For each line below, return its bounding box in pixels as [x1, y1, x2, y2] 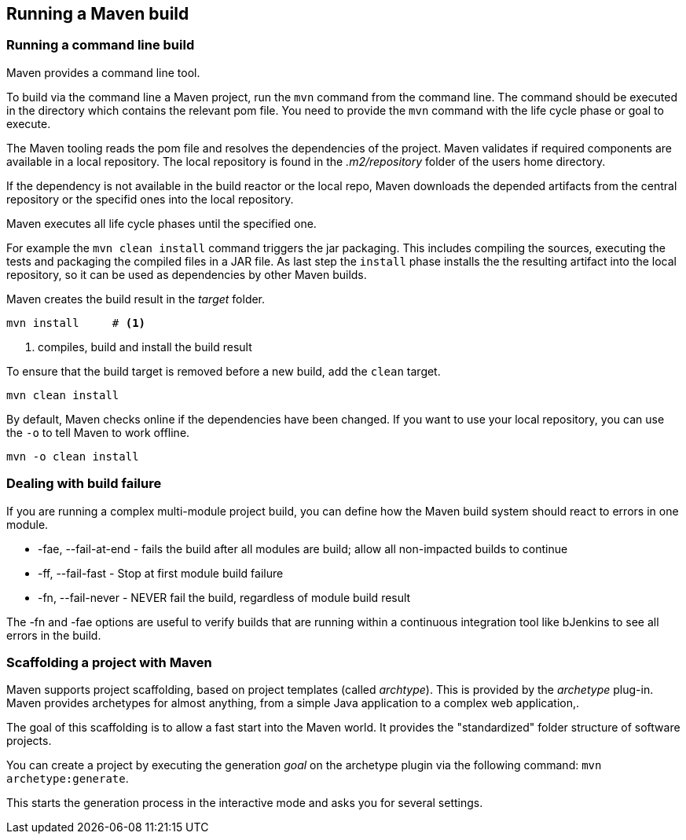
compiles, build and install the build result [38, 339, 252, 354]
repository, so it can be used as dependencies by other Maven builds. [6, 267, 367, 281]
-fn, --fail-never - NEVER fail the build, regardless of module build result [38, 590, 411, 604]
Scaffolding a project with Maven [6, 654, 212, 670]
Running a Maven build [6, 4, 189, 24]
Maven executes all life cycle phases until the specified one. [6, 216, 317, 230]
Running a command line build [6, 37, 195, 53]
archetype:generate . [6, 772, 129, 786]
